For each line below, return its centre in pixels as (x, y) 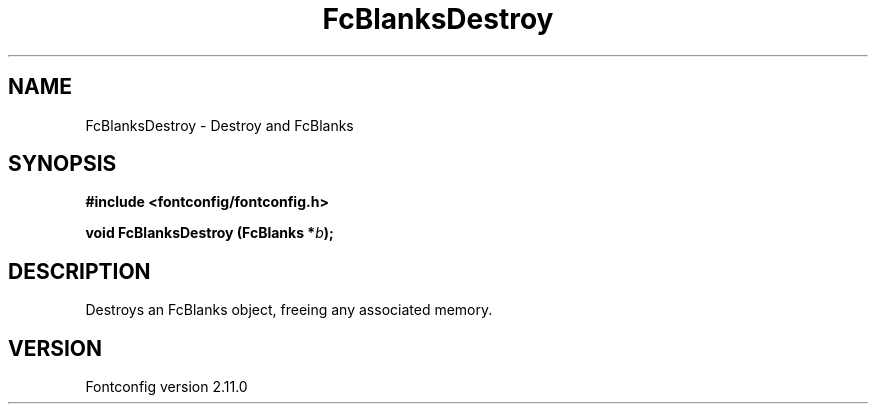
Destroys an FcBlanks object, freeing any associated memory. (289, 310)
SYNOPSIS (62, 164)
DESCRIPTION (79, 271)
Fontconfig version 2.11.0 (166, 387)
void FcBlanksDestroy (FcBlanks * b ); (209, 233)
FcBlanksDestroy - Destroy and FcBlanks (219, 125)
